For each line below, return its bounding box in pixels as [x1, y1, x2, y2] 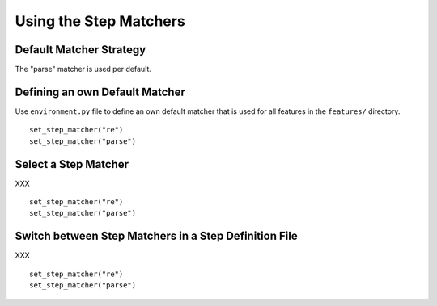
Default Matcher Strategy [15, 43, 146, 57]
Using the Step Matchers [15, 12, 185, 30]
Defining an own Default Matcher [15, 85, 185, 99]
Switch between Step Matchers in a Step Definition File [15, 229, 299, 243]
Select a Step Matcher [15, 157, 129, 171]
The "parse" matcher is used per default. [15, 65, 151, 74]
